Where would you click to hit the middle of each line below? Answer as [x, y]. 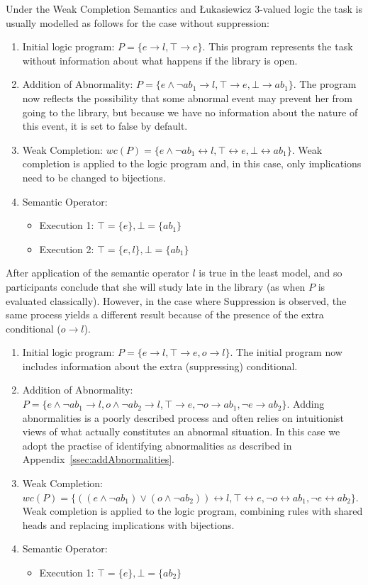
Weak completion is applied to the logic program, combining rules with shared [193, 511]
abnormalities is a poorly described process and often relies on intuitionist [183, 417]
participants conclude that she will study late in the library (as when [156, 286]
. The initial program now [286, 352]
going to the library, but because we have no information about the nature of [190, 112]
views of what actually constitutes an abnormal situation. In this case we [181, 431]
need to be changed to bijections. [94, 177]
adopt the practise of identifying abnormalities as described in [157, 445]
